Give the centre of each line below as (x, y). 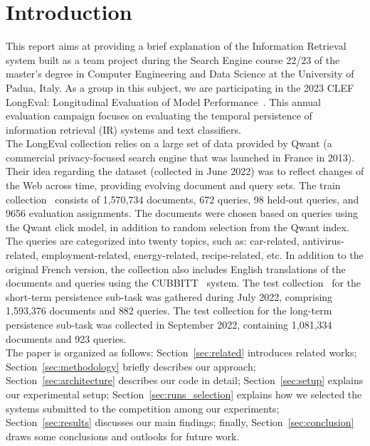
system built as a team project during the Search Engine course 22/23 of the (173, 59)
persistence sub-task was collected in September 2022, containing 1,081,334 (169, 324)
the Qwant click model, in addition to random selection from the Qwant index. (178, 227)
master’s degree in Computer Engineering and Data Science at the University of (180, 74)
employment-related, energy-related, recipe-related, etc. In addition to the (202, 255)
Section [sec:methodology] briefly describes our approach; (131, 366)
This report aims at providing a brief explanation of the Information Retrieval (176, 46)
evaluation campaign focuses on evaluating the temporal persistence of (159, 116)
